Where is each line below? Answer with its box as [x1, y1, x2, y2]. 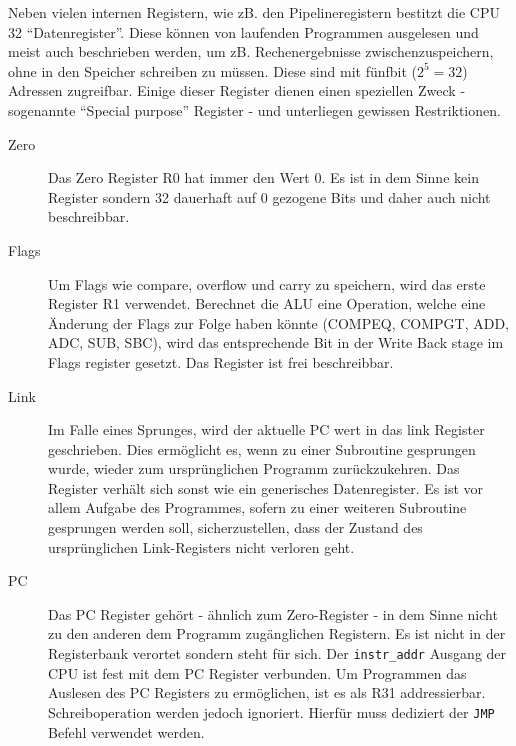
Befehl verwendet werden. [48, 721, 205, 742]
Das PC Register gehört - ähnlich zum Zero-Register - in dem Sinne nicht [48, 603, 498, 624]
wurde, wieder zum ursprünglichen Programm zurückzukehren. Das [48, 458, 460, 479]
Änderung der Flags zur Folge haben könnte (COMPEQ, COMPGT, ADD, [48, 312, 509, 333]
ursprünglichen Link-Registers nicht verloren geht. [48, 536, 355, 557]
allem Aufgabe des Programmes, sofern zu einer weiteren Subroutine [48, 497, 467, 518]
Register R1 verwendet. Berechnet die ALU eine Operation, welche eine [48, 293, 486, 314]
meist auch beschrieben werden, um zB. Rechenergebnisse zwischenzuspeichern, [8, 41, 494, 62]
